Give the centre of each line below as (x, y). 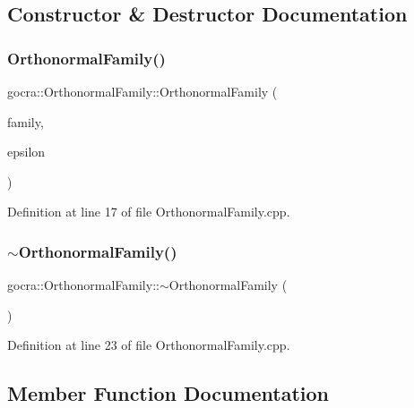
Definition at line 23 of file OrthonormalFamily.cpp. (149, 345)
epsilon (26, 152)
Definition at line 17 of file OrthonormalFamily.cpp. (149, 212)
